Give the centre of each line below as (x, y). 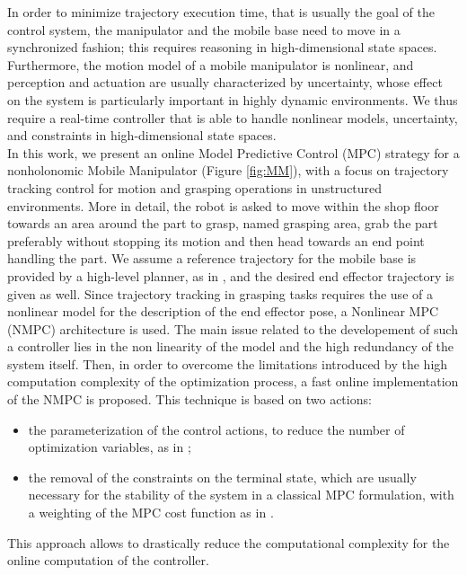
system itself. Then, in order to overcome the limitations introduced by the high (228, 363)
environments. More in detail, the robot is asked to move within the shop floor (223, 205)
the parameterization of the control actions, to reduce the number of (216, 429)
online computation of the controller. (108, 560)
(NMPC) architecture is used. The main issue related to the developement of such (233, 328)
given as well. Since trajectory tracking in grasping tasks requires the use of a (220, 293)
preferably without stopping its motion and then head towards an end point (216, 240)
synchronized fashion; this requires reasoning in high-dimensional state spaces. (222, 47)
